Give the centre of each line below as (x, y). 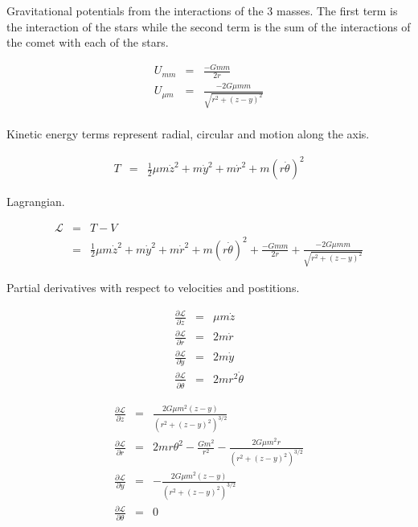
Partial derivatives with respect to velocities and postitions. (153, 288)
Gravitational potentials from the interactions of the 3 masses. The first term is (202, 10)
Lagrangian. (36, 202)
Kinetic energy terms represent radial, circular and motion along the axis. (188, 134)
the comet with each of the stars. (88, 42)
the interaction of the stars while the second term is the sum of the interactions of (209, 26)
